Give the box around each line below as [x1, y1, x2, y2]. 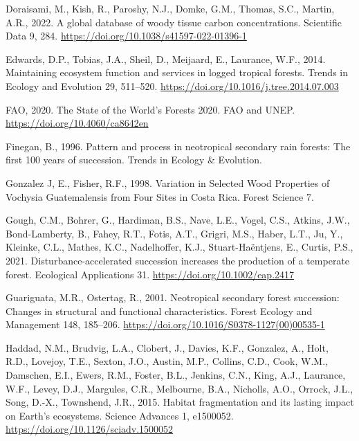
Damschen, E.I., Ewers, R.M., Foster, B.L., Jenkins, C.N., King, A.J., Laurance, [6, 368, 346, 382]
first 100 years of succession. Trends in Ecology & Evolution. [6, 152, 262, 167]
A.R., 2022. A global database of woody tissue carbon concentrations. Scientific [6, 15, 342, 29]
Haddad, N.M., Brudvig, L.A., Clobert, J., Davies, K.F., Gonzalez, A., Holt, [6, 340, 329, 354]
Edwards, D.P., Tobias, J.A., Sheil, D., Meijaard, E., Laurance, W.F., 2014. [6, 51, 326, 66]
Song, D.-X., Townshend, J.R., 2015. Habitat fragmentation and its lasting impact [6, 395, 354, 409]
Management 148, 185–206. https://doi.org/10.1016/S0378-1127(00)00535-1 [6, 317, 325, 332]
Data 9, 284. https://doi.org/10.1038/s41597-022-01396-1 [6, 28, 247, 43]
